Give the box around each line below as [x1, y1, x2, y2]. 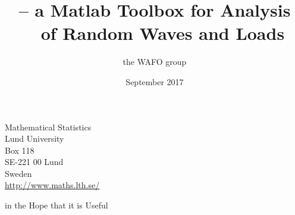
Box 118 [5, 144, 34, 156]
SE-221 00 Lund [5, 155, 64, 168]
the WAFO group [123, 55, 187, 68]
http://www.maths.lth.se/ [5, 179, 100, 191]
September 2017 [125, 75, 184, 88]
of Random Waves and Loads [40, 21, 285, 45]
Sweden [5, 167, 32, 179]
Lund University [5, 132, 64, 145]
